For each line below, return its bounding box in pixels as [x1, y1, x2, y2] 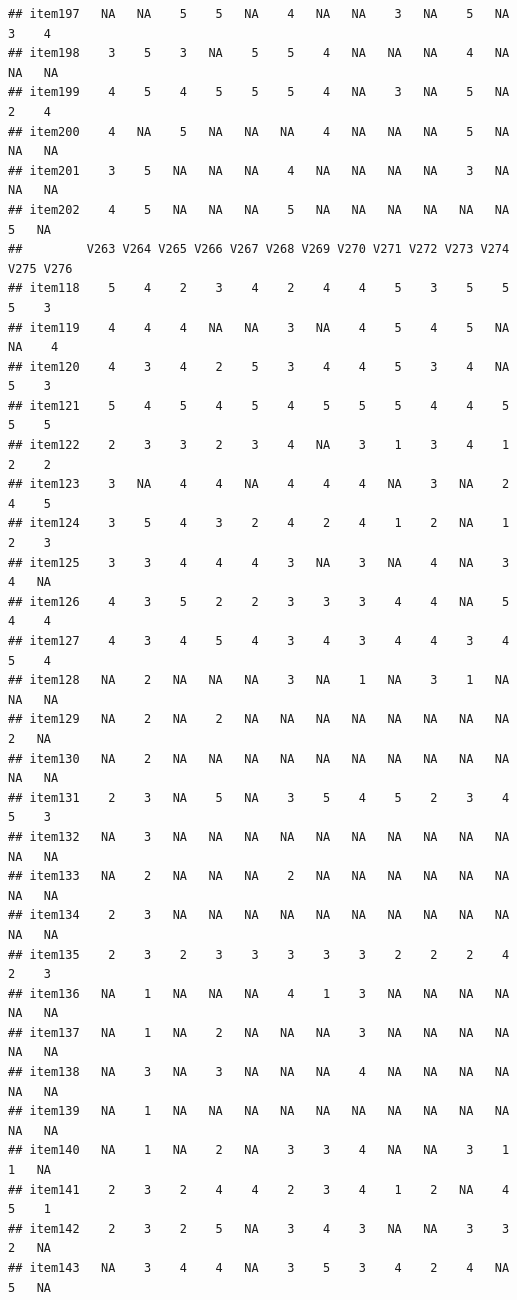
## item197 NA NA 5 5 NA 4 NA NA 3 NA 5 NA [8, 7, 510, 21]
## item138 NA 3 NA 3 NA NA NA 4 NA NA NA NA [8, 1065, 510, 1080]
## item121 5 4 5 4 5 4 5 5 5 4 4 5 [8, 398, 510, 413]
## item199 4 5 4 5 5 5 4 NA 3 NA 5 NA [8, 85, 510, 100]
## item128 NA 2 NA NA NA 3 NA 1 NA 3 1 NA [8, 673, 510, 688]
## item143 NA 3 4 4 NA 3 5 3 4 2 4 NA [8, 1261, 510, 1275]
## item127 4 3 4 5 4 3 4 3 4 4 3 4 [8, 634, 510, 648]
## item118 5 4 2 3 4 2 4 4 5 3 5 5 [8, 281, 510, 296]
